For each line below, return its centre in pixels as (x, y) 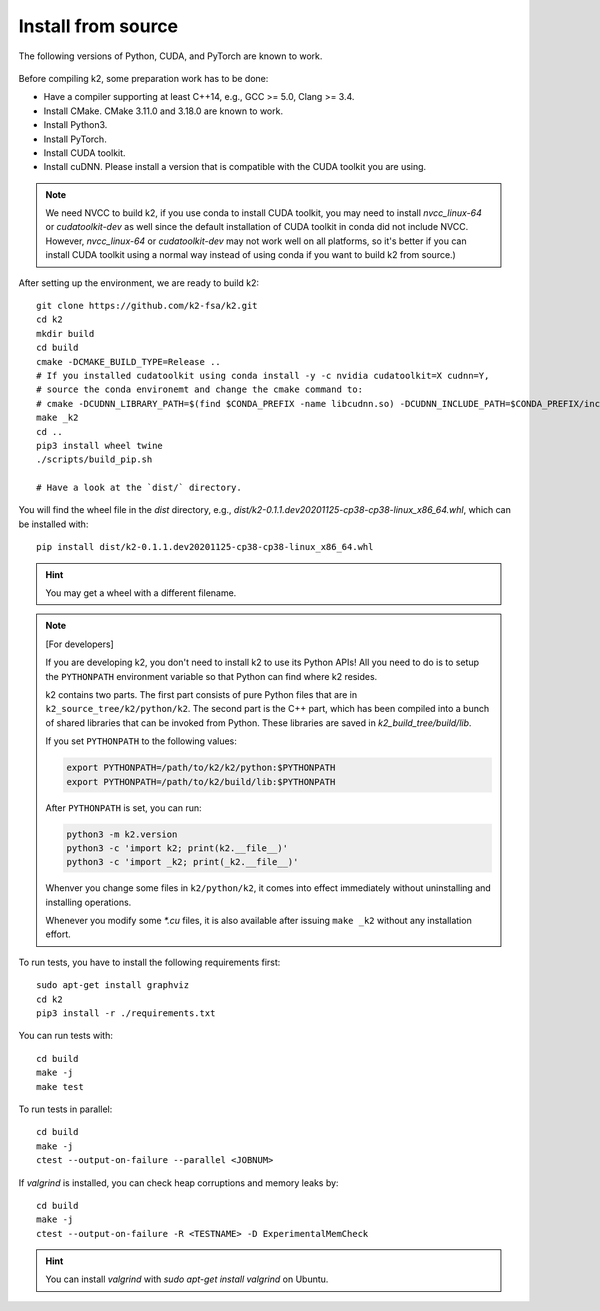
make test (60, 1086)
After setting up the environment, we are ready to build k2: (139, 282)
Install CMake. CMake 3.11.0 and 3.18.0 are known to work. (163, 111)
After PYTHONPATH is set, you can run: (123, 807)
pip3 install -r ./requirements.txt (126, 1013)
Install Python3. (75, 125)
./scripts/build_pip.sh (94, 459)
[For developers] (79, 644)
